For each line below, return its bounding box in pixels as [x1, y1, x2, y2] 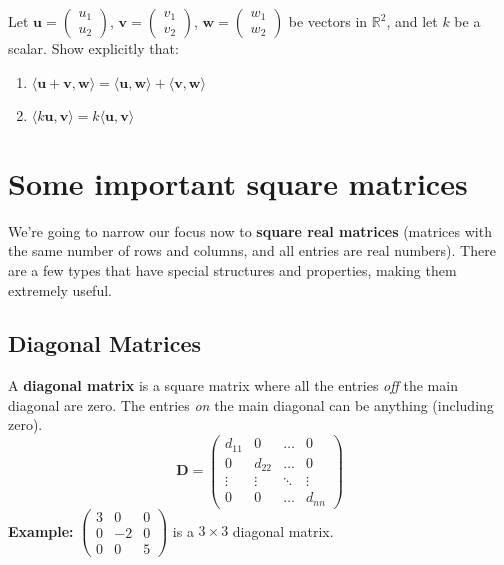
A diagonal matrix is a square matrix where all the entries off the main [8, 375, 458, 396]
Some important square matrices [8, 162, 468, 203]
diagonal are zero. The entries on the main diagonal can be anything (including [8, 394, 494, 415]
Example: [8, 520, 74, 541]
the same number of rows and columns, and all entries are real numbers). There [8, 240, 496, 261]
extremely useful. [8, 279, 112, 300]
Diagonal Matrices [8, 328, 202, 359]
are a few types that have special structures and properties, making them [8, 259, 457, 280]
